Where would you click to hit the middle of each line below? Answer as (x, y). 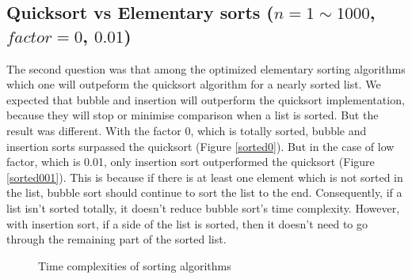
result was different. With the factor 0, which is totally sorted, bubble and (187, 130)
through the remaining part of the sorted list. (116, 239)
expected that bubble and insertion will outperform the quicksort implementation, (206, 99)
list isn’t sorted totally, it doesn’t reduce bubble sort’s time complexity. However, (203, 207)
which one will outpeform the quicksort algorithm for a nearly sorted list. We (194, 84)
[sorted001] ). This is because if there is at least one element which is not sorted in (205, 177)
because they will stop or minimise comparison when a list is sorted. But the (193, 115)
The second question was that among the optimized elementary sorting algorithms (206, 68)
